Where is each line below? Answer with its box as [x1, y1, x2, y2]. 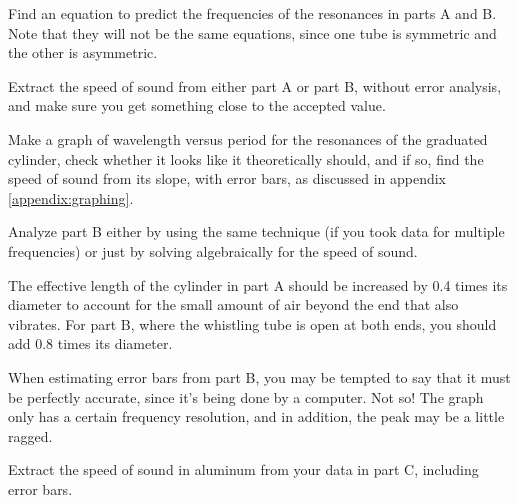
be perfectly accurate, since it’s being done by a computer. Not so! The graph [8, 386, 484, 407]
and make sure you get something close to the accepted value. [8, 95, 386, 116]
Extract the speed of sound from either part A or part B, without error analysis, [8, 75, 502, 96]
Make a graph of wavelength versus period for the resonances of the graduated [8, 128, 488, 149]
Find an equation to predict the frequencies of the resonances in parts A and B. [8, 3, 497, 23]
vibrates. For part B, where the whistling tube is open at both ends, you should [8, 313, 497, 334]
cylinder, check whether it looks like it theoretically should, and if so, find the [8, 148, 484, 169]
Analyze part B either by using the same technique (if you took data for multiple [8, 221, 505, 242]
